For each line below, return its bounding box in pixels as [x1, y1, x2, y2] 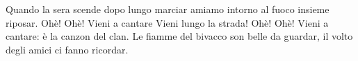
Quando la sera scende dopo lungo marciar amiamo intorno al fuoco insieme [6, 2, 329, 16]
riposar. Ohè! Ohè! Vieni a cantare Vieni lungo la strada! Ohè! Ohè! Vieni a [6, 15, 329, 29]
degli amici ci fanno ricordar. [6, 42, 129, 56]
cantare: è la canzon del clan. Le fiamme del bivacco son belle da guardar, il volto [6, 29, 353, 43]
